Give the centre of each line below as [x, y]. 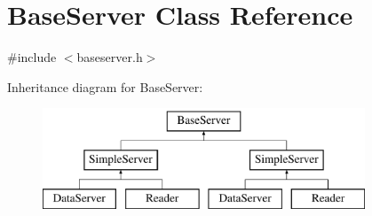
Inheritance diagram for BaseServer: [105, 86]
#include [32, 57]
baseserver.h [110, 57]
